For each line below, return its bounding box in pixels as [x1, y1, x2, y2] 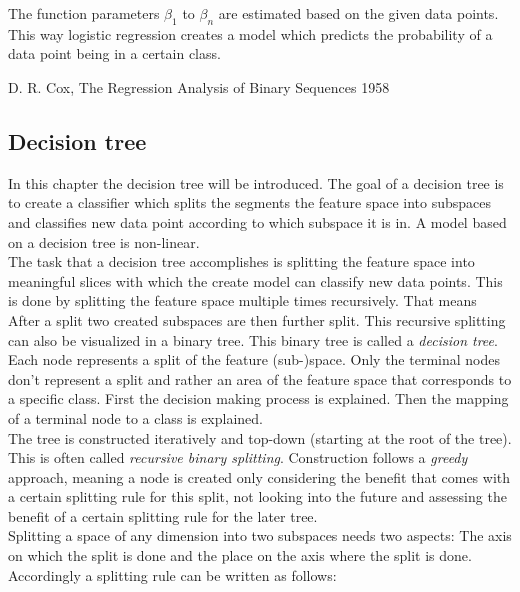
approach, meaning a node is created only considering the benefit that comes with [8, 466, 511, 487]
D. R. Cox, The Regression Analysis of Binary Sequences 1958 [8, 76, 390, 97]
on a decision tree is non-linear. [8, 231, 200, 252]
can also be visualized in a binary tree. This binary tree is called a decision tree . [8, 329, 498, 350]
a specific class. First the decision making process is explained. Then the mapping [8, 388, 509, 409]
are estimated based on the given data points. [218, 3, 499, 23]
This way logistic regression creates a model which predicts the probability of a [8, 23, 493, 44]
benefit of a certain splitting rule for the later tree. [8, 505, 318, 526]
